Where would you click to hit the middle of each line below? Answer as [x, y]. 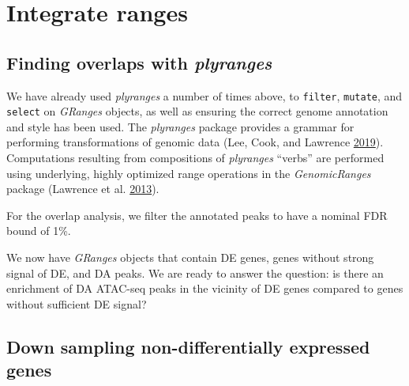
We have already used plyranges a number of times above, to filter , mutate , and [204, 95]
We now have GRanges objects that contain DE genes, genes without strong [190, 257]
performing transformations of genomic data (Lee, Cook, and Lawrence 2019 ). [195, 142]
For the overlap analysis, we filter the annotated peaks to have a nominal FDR [197, 215]
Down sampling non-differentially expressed [188, 346]
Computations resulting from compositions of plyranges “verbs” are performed [195, 158]
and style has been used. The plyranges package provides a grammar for [180, 126]
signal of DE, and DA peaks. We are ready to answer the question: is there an [195, 272]
